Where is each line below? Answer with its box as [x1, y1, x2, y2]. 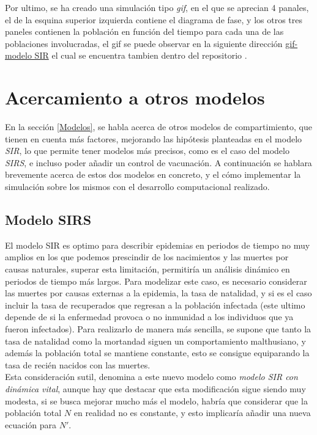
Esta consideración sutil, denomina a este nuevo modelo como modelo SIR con [5, 370, 298, 383]
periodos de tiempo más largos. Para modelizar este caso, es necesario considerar [5, 274, 307, 287]
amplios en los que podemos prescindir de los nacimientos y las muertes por [5, 250, 289, 263]
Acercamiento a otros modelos [5, 85, 265, 110]
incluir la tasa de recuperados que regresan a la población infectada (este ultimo [5, 298, 305, 311]
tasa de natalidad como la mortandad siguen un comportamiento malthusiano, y [5, 334, 306, 347]
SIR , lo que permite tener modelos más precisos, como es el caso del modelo [5, 144, 289, 157]
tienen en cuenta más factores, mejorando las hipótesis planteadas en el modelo [5, 132, 302, 145]
